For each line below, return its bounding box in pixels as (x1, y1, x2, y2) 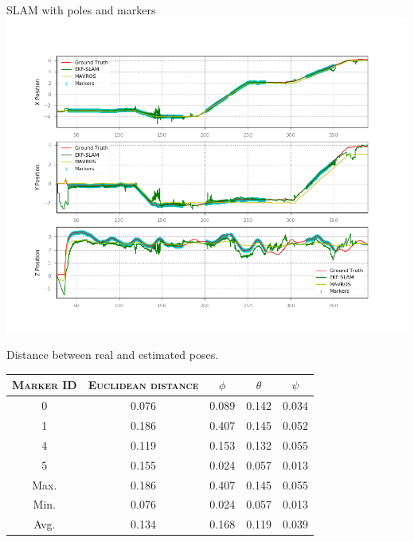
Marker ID (12, 376, 77, 393)
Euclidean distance (88, 376, 199, 393)
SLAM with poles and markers (6, 2, 156, 18)
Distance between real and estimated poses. (6, 346, 219, 363)
